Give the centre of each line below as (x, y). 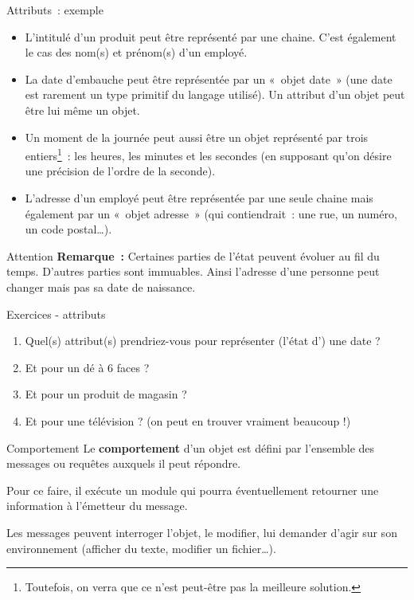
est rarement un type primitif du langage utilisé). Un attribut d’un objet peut (215, 94)
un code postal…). (68, 229)
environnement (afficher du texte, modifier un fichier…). (141, 548)
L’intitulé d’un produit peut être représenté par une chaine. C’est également (211, 36)
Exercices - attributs (56, 314)
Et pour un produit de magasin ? (106, 394)
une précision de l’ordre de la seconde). (120, 171)
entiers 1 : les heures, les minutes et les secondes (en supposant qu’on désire (208, 154)
